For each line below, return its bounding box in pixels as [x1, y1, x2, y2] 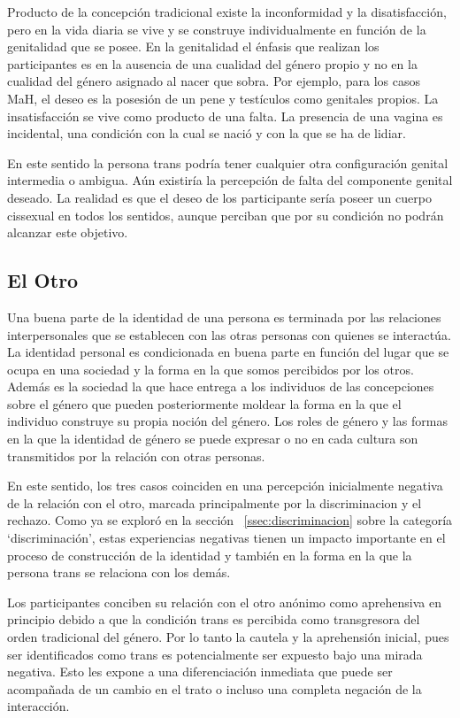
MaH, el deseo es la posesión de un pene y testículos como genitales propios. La [7, 89, 439, 107]
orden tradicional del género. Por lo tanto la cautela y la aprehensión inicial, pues [7, 628, 449, 646]
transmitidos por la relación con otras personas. [7, 446, 265, 465]
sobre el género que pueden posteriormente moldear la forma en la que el [7, 394, 402, 413]
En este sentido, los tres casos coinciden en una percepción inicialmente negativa [7, 476, 443, 495]
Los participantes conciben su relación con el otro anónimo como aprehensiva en [7, 592, 442, 611]
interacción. [7, 697, 70, 715]
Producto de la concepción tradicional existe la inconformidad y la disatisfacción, [7, 3, 447, 20]
